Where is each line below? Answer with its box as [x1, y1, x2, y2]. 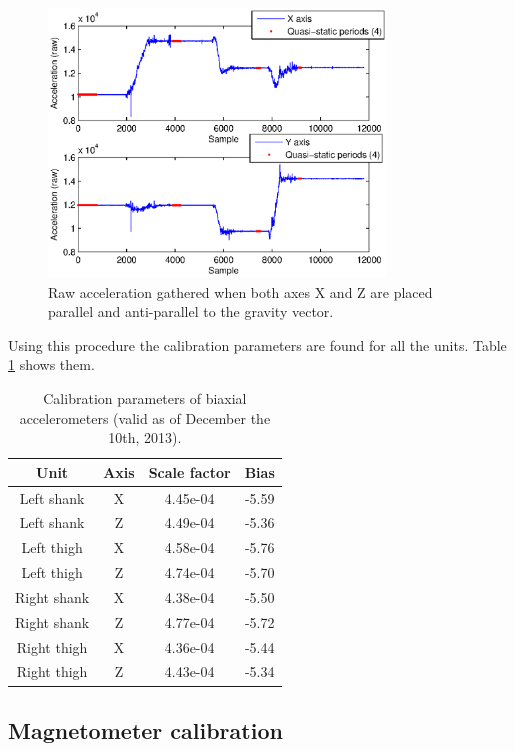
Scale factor [148, 461, 231, 482]
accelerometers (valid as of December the [19, 407, 271, 428]
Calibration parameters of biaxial [43, 387, 247, 408]
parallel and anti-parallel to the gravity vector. [48, 301, 334, 322]
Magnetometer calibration [8, 714, 283, 745]
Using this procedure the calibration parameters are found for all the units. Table [8, 334, 507, 355]
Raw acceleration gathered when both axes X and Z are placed [48, 281, 433, 302]
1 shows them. [8, 354, 95, 375]
